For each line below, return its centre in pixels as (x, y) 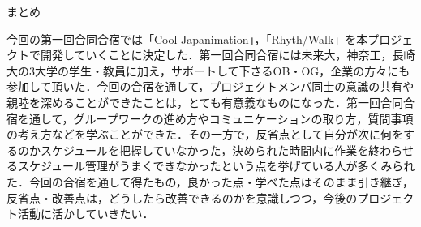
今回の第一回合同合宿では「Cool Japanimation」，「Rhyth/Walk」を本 (187, 39)
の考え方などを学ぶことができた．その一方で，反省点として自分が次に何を (205, 134)
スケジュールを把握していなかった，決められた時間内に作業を (204, 150)
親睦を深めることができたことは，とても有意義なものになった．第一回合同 (205, 102)
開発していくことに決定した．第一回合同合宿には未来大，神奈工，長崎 (228, 55)
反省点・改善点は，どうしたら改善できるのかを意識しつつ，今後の (182, 197)
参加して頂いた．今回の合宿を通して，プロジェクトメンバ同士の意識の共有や (210, 86)
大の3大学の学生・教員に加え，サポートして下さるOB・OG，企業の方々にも (208, 70)
